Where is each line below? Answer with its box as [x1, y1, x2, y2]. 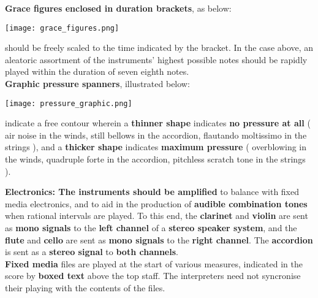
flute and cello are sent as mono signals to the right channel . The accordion [5, 233, 313, 246]
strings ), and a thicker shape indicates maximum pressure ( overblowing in [5, 140, 307, 153]
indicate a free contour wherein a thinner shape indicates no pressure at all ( [5, 117, 311, 129]
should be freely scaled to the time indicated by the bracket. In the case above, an [5, 41, 314, 54]
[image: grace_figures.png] [5, 23, 119, 32]
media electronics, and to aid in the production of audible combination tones [5, 197, 308, 210]
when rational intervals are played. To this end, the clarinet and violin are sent [5, 209, 308, 222]
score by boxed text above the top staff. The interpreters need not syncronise [5, 269, 301, 282]
